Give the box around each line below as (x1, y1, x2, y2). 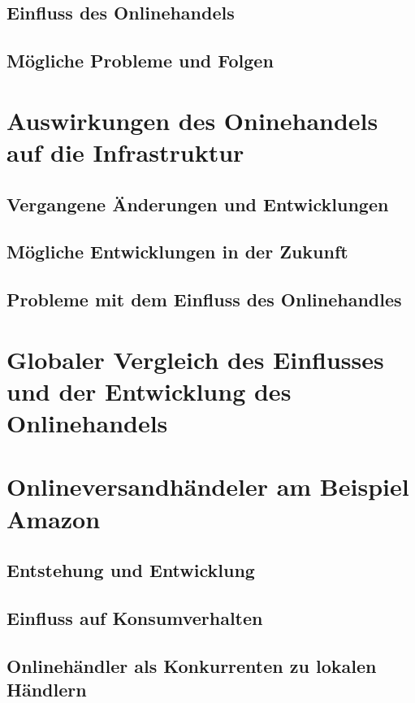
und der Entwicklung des (6, 374, 292, 407)
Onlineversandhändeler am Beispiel (6, 470, 409, 503)
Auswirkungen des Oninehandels (6, 103, 378, 137)
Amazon (6, 501, 101, 535)
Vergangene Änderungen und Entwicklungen (6, 191, 389, 216)
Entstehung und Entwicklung (6, 558, 255, 583)
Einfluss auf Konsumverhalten (6, 605, 263, 630)
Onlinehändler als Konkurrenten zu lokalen (6, 653, 377, 678)
